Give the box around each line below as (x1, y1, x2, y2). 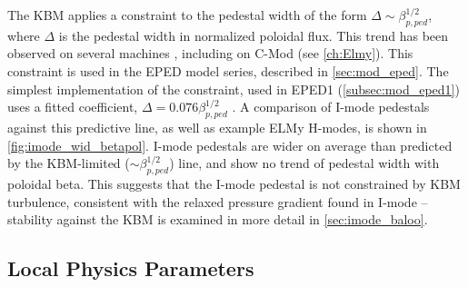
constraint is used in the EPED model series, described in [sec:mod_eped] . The (7, 61, 449, 80)
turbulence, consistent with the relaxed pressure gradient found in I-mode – (7, 192, 428, 211)
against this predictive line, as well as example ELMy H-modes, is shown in (7, 117, 427, 136)
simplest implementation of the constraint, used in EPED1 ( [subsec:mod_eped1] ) (7, 79, 460, 98)
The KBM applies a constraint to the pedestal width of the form (7, 5, 367, 24)
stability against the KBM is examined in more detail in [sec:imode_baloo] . (7, 210, 428, 229)
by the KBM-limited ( (7, 153, 130, 173)
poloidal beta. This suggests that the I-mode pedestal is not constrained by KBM (7, 173, 461, 193)
